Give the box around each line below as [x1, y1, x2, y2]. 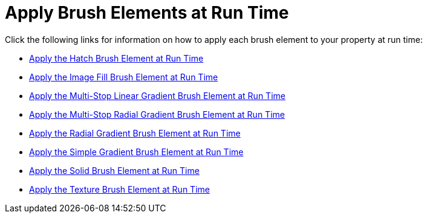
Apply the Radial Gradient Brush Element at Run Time [29, 127, 241, 138]
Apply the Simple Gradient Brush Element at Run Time [29, 146, 244, 157]
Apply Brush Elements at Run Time [5, 2, 289, 23]
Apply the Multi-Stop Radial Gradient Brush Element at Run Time [29, 109, 285, 120]
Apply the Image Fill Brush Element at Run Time [29, 71, 218, 82]
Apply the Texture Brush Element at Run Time [29, 184, 210, 194]
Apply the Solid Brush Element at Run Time [29, 165, 200, 176]
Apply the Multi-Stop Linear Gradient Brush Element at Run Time [29, 90, 285, 101]
